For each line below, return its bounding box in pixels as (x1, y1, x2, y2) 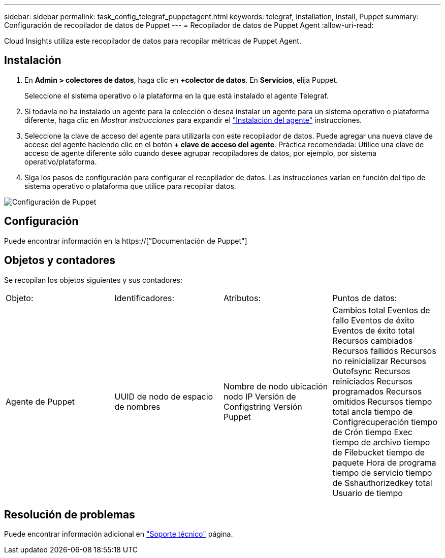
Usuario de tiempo (332, 487, 403, 498)
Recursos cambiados (332, 335, 413, 346)
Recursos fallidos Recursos (332, 345, 436, 356)
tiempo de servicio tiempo (332, 467, 432, 478)
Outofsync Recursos (332, 366, 410, 376)
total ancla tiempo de (332, 406, 413, 417)
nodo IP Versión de (224, 391, 296, 402)
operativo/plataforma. (24, 157, 97, 166)
